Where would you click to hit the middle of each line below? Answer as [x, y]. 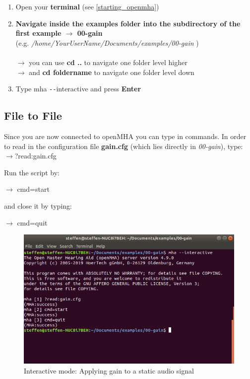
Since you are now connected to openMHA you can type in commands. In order [125, 136]
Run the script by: [32, 172]
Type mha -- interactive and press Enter [78, 89]
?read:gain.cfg [35, 156]
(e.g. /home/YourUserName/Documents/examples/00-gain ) [107, 42]
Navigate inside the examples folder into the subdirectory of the [128, 23]
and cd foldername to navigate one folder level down [112, 72]
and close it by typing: [38, 205]
